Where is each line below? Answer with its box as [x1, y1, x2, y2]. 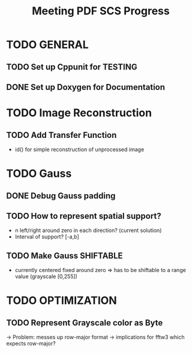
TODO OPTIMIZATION [6, 294, 117, 307]
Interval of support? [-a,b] [14, 233, 79, 240]
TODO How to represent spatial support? [6, 211, 161, 221]
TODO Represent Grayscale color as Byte [6, 318, 163, 328]
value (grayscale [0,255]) [14, 273, 78, 280]
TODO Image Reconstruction [6, 106, 152, 120]
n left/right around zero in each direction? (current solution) [14, 227, 162, 234]
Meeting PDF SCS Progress [32, 4, 170, 18]
